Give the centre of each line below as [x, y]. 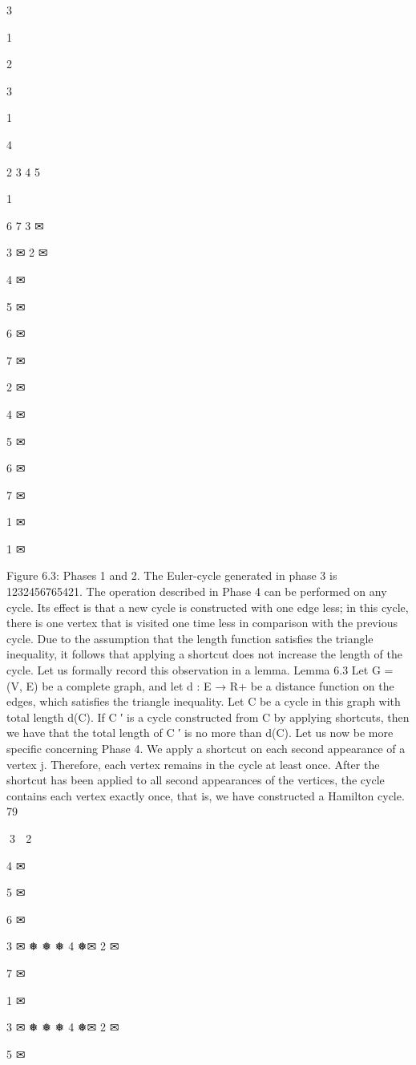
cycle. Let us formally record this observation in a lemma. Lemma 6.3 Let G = [200, 670]
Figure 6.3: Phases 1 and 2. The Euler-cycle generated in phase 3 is [172, 575]
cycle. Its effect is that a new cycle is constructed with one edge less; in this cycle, [208, 607]
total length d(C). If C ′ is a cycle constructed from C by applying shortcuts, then [208, 717]
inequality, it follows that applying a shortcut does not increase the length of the [204, 654]
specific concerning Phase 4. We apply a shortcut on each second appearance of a [206, 748]
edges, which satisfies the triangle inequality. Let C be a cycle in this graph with [204, 701]
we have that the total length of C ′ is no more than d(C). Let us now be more [200, 733]
